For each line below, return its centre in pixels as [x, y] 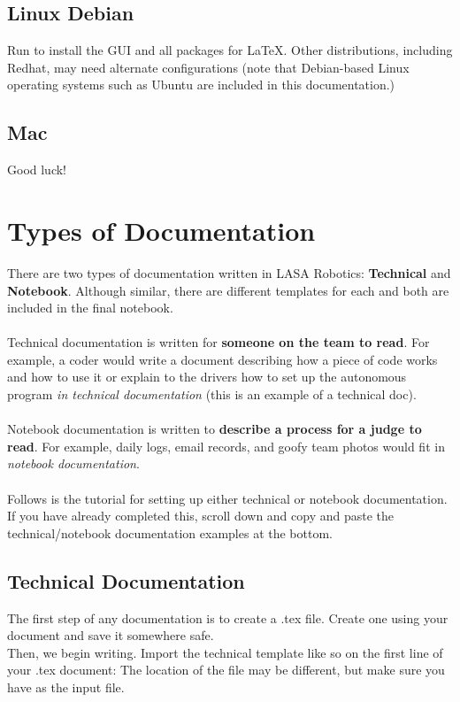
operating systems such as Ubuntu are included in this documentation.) [201, 85]
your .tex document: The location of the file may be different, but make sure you [226, 670]
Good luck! [37, 170]
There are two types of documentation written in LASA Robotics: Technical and [229, 272]
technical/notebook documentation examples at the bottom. [170, 532]
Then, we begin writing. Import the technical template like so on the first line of [225, 652]
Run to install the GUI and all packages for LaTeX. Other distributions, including [230, 50]
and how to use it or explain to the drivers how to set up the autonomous [207, 377]
